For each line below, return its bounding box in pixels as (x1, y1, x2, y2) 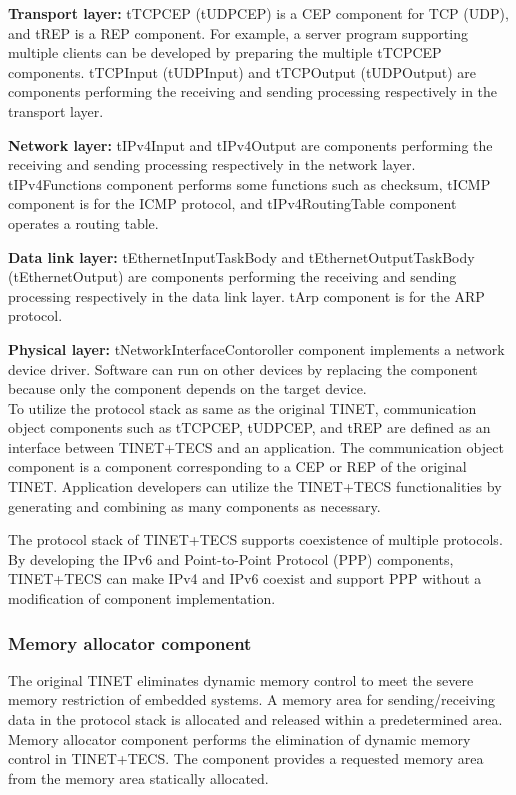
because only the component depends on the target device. (8, 378, 367, 399)
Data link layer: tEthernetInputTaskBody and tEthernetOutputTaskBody (8, 246, 475, 267)
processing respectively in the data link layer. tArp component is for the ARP (8, 285, 485, 306)
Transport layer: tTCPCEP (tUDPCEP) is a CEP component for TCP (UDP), (8, 3, 509, 23)
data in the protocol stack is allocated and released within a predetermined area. (8, 709, 503, 730)
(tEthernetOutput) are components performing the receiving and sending (8, 266, 457, 287)
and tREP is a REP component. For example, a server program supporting (8, 22, 468, 43)
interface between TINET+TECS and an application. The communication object (8, 436, 504, 457)
